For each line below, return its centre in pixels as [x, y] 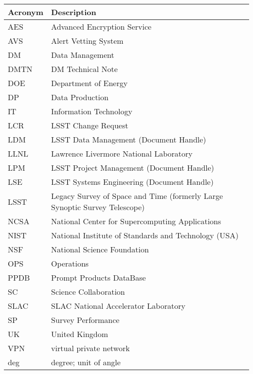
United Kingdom [80, 334]
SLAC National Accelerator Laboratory [118, 306]
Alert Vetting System [87, 41]
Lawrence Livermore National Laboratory [122, 153]
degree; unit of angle [86, 362]
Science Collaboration [88, 292]
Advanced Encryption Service [101, 27]
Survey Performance [85, 320]
